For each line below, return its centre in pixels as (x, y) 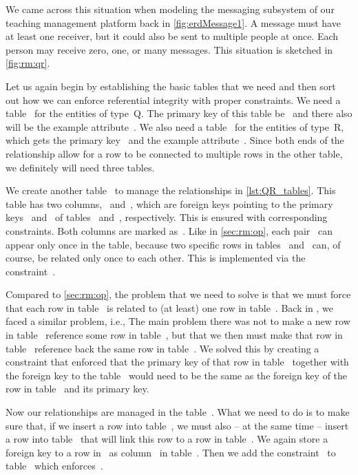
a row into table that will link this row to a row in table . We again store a (167, 439)
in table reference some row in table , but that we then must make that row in (174, 335)
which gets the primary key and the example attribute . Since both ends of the (175, 140)
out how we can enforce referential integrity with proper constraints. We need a (173, 99)
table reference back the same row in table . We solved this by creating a (162, 348)
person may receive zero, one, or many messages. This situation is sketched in (169, 49)
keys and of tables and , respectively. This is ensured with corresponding (167, 217)
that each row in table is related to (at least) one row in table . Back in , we (170, 307)
